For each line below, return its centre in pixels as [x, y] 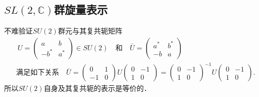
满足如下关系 [38, 73]
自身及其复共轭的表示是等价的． [97, 88]
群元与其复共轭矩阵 [90, 31]
